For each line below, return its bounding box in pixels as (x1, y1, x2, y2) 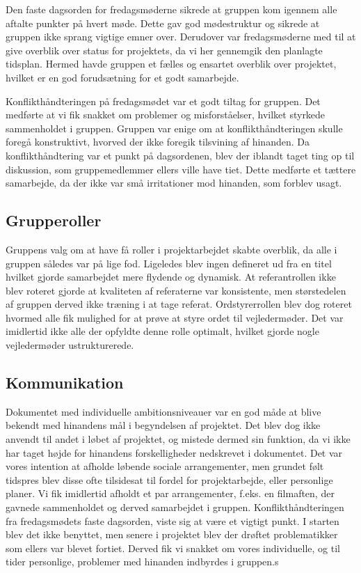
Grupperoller (6, 210, 102, 231)
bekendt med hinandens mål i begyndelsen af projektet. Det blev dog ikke (6, 418, 321, 432)
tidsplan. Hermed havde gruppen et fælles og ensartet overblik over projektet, (6, 56, 337, 71)
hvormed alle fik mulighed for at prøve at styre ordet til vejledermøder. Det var (6, 310, 344, 324)
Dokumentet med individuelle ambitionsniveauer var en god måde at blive (6, 404, 321, 418)
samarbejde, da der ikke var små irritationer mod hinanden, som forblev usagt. (6, 175, 342, 190)
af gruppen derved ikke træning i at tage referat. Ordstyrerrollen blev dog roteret (6, 297, 352, 311)
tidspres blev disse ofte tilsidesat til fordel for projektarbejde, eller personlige (6, 472, 333, 487)
